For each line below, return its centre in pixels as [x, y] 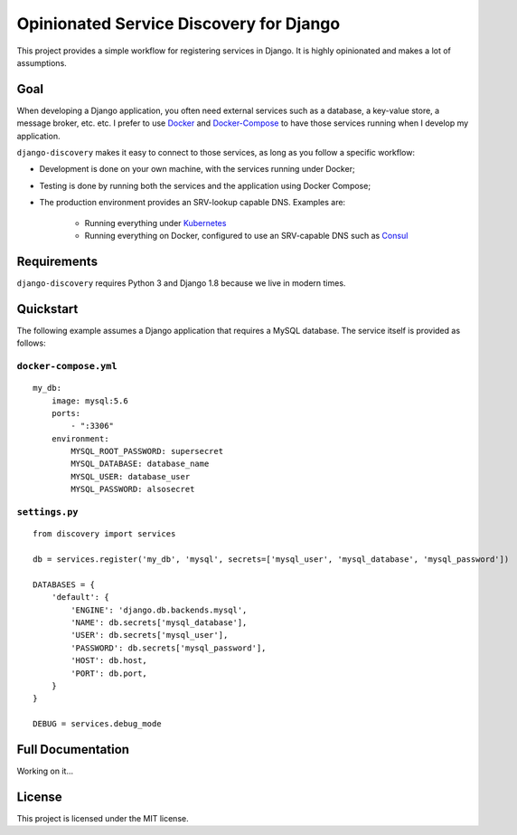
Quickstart [47, 309]
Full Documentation [73, 750]
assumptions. [42, 62]
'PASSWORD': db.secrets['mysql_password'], [169, 648]
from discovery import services [104, 534]
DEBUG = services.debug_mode [97, 724]
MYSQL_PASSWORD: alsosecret [133, 489]
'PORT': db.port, [109, 673]
